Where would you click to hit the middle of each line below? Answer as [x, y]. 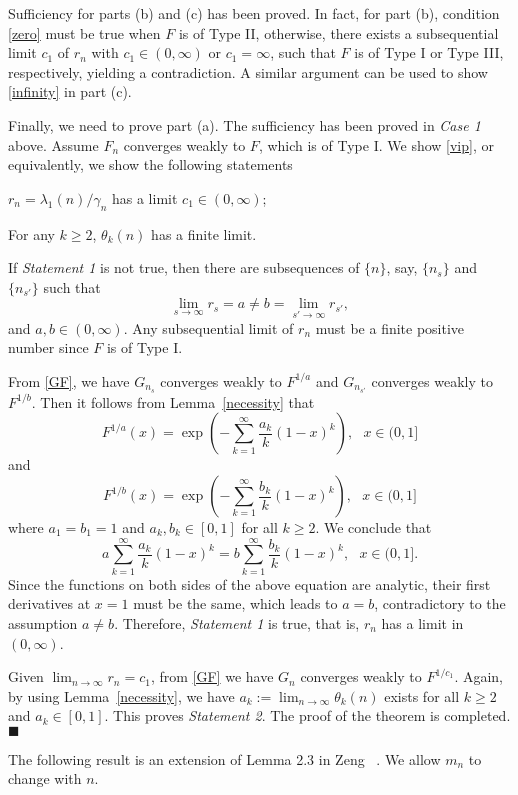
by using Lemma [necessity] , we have [121, 695]
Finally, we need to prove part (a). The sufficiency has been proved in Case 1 [244, 124]
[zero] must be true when [84, 32]
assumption [43, 622]
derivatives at [49, 603]
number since [48, 347]
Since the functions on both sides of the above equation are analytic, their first [249, 583]
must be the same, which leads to [235, 603]
